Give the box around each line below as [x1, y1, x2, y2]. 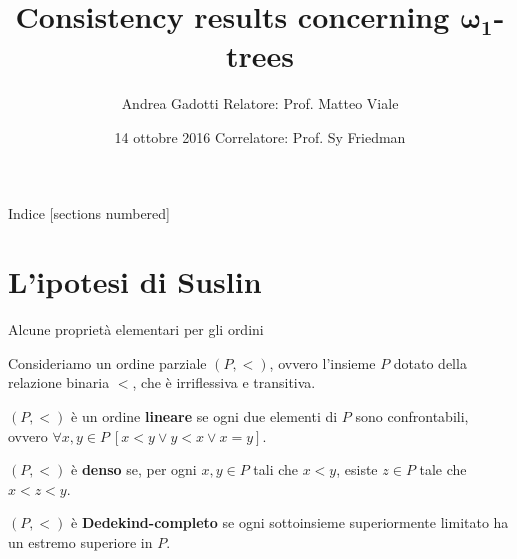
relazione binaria [8, 372, 110, 393]
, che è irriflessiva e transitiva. [132, 372, 316, 393]
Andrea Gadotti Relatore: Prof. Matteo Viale [121, 93, 399, 114]
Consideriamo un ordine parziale [8, 352, 207, 373]
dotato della [393, 352, 467, 373]
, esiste [336, 459, 378, 480]
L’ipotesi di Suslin [8, 261, 262, 302]
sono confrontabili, [355, 406, 469, 426]
